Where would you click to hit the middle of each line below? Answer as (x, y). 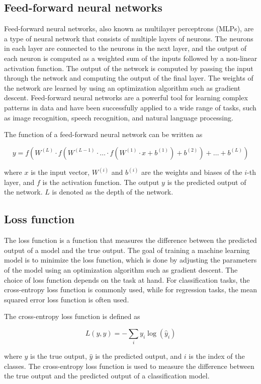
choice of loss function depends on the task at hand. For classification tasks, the (127, 279)
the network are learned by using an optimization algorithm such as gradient (122, 87)
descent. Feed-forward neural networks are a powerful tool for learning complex (126, 98)
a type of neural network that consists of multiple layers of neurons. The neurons (129, 38)
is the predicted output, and (139, 356)
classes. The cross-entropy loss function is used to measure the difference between (129, 366)
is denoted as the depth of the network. (113, 192)
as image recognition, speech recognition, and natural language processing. (119, 117)
